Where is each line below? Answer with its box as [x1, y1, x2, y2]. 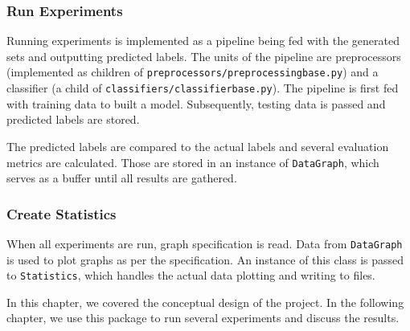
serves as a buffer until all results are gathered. [6, 170, 237, 186]
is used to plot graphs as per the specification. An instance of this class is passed [6, 251, 404, 268]
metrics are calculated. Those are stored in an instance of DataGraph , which [6, 153, 379, 170]
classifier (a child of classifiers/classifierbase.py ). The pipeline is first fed [6, 80, 399, 96]
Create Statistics [6, 203, 117, 223]
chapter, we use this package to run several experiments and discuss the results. [6, 309, 400, 326]
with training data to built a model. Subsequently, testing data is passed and [6, 95, 386, 112]
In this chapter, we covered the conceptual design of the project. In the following [6, 293, 404, 310]
